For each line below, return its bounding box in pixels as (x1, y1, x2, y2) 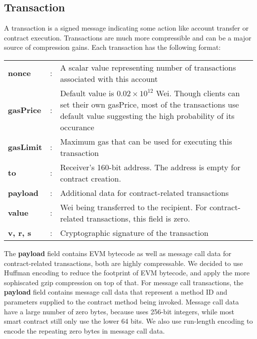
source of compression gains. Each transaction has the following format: (4, 42, 221, 52)
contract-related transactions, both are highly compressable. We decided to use (4, 258, 243, 268)
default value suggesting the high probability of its (60, 110, 235, 121)
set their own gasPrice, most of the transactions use (60, 98, 239, 110)
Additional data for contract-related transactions (60, 187, 229, 198)
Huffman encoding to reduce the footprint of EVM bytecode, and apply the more (4, 267, 250, 278)
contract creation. (60, 172, 121, 184)
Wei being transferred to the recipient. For (60, 201, 207, 213)
